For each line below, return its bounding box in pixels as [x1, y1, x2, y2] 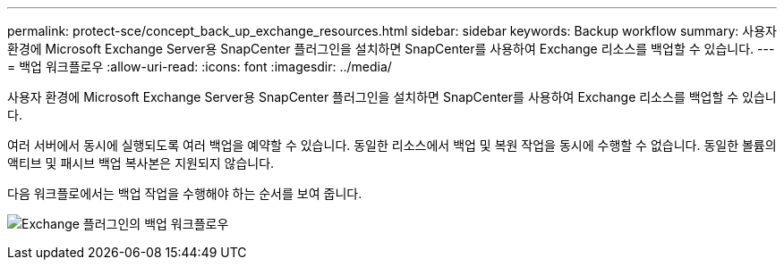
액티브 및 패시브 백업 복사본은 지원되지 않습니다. [7, 155, 275, 171]
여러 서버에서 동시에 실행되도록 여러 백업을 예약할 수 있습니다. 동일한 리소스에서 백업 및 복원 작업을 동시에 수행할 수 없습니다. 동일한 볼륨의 [7, 138, 777, 153]
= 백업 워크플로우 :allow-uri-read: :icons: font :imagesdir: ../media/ [7, 59, 392, 74]
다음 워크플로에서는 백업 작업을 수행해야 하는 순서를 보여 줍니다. [7, 186, 362, 201]
